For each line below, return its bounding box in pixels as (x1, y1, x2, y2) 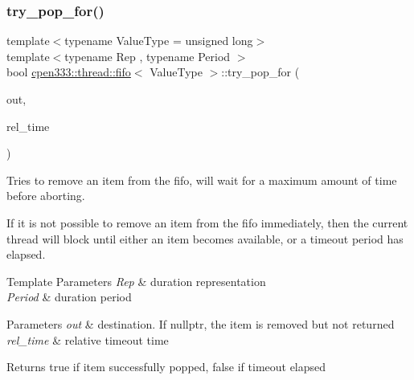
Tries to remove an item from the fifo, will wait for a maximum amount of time (6, 171, 397, 188)
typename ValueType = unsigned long (64, 32, 253, 49)
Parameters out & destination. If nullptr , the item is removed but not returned (6, 315, 395, 332)
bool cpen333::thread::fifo (6, 63, 131, 80)
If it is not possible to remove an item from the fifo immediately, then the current (6, 214, 408, 231)
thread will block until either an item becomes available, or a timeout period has (6, 230, 404, 247)
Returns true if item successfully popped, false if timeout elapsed (6, 358, 326, 375)
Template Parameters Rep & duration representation (6, 272, 266, 289)
